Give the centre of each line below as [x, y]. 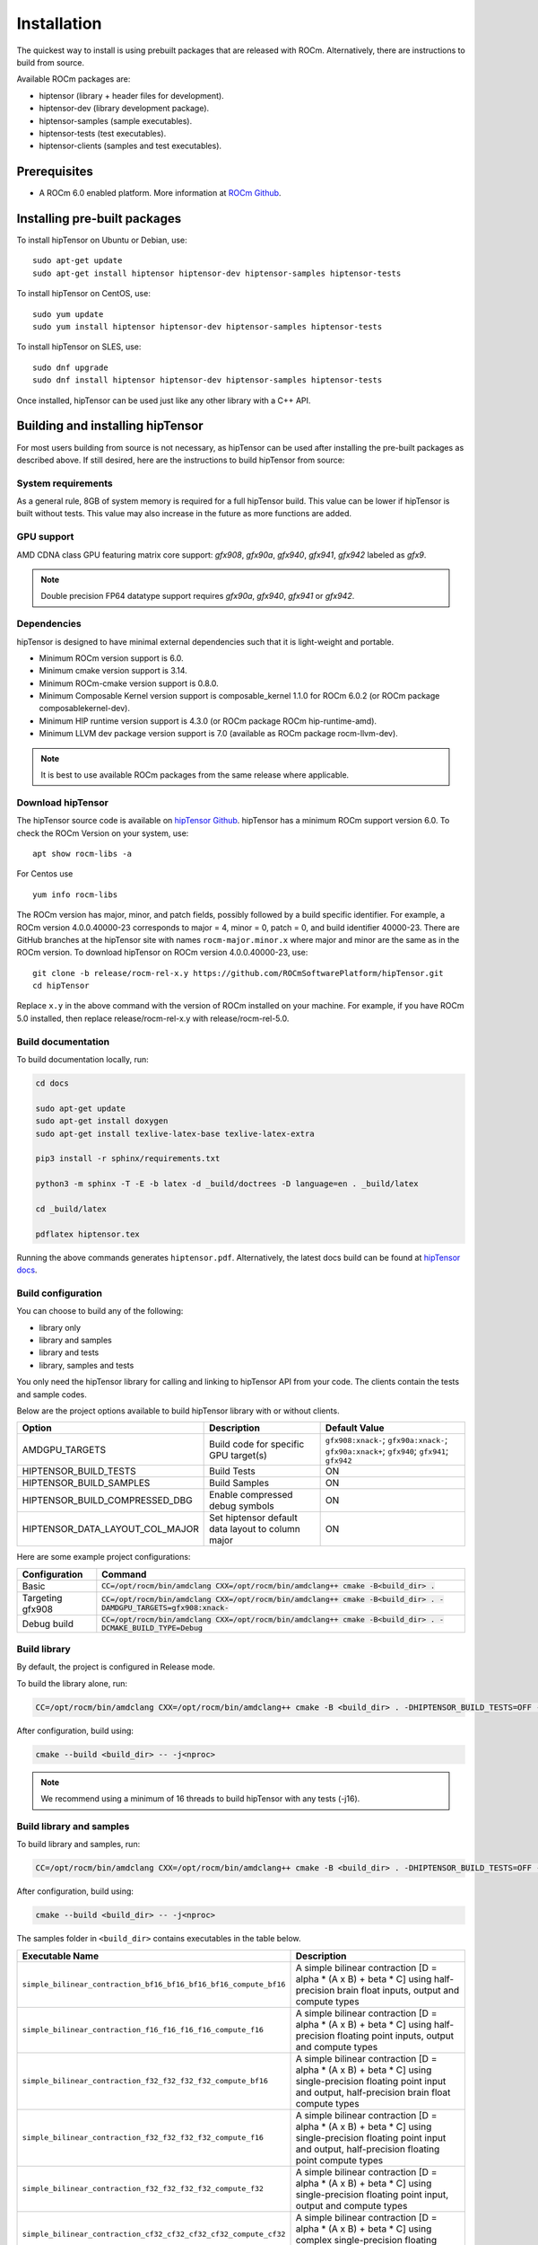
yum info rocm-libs [75, 894]
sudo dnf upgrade [70, 367]
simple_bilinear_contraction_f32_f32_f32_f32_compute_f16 [143, 2138]
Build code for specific [257, 1444]
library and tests [69, 1352]
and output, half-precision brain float [373, 2092]
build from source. [51, 62]
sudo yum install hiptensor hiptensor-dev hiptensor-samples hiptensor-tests [208, 327]
